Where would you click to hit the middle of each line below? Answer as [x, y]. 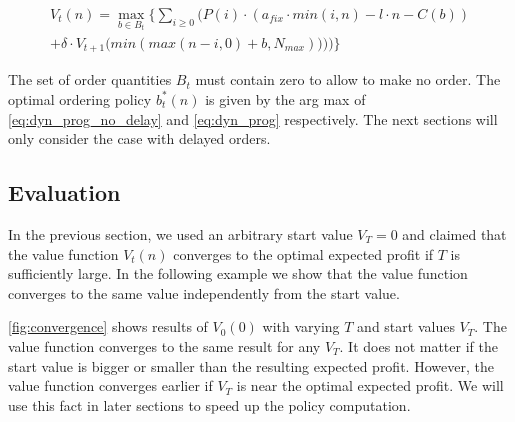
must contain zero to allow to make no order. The [348, 79]
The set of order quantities [90, 79]
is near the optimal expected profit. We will [370, 385]
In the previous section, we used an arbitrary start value [180, 233]
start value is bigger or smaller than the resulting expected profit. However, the [251, 365]
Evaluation [64, 192]
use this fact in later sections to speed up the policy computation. [209, 404]
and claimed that [454, 233]
